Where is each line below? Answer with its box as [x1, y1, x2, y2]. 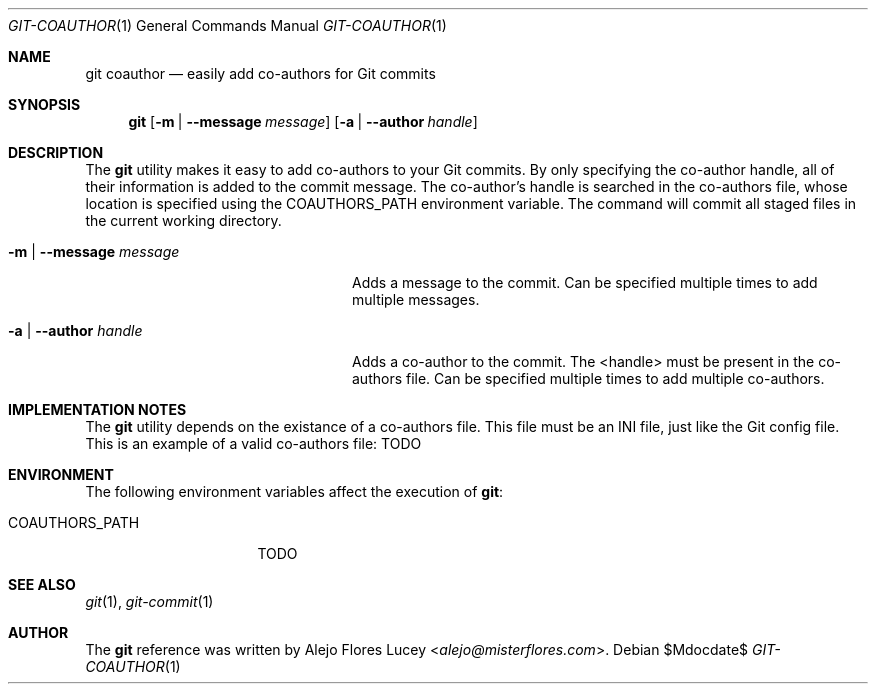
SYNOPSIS [8, 96, 81, 113]
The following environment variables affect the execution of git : [85, 483, 504, 500]
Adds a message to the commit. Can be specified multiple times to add [352, 274, 818, 291]
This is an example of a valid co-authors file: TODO [85, 435, 422, 452]
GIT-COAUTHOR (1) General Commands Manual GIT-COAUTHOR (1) [8, 17, 447, 34]
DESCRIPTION [8, 144, 104, 161]
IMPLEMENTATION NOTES [8, 401, 187, 418]
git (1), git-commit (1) [85, 593, 214, 610]
